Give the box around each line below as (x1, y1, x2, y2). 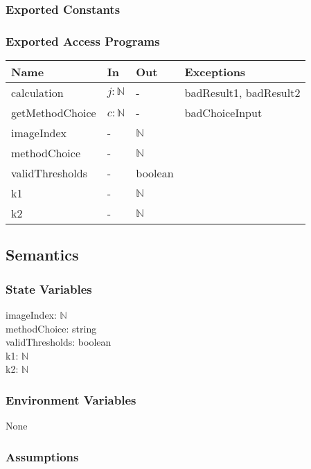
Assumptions (6, 448, 79, 465)
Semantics (6, 244, 79, 265)
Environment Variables (6, 391, 136, 408)
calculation (11, 85, 64, 101)
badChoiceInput (184, 105, 263, 121)
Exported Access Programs (6, 32, 160, 49)
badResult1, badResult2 (184, 85, 301, 101)
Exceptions (184, 64, 246, 80)
